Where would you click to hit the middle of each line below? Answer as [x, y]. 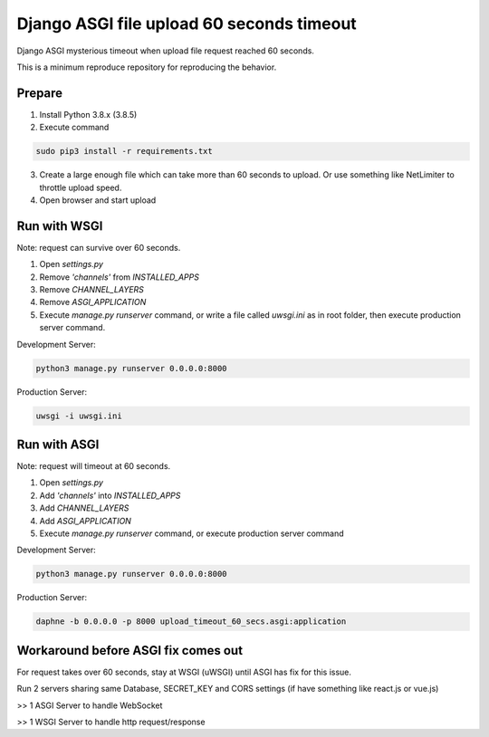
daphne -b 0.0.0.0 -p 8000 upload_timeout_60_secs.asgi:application [191, 622]
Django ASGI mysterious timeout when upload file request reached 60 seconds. [165, 51]
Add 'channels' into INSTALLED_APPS [110, 495]
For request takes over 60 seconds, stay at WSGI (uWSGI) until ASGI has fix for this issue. [184, 672]
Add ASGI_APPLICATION [85, 521]
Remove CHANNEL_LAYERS [92, 290]
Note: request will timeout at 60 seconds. [94, 466]
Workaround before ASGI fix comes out [130, 651]
